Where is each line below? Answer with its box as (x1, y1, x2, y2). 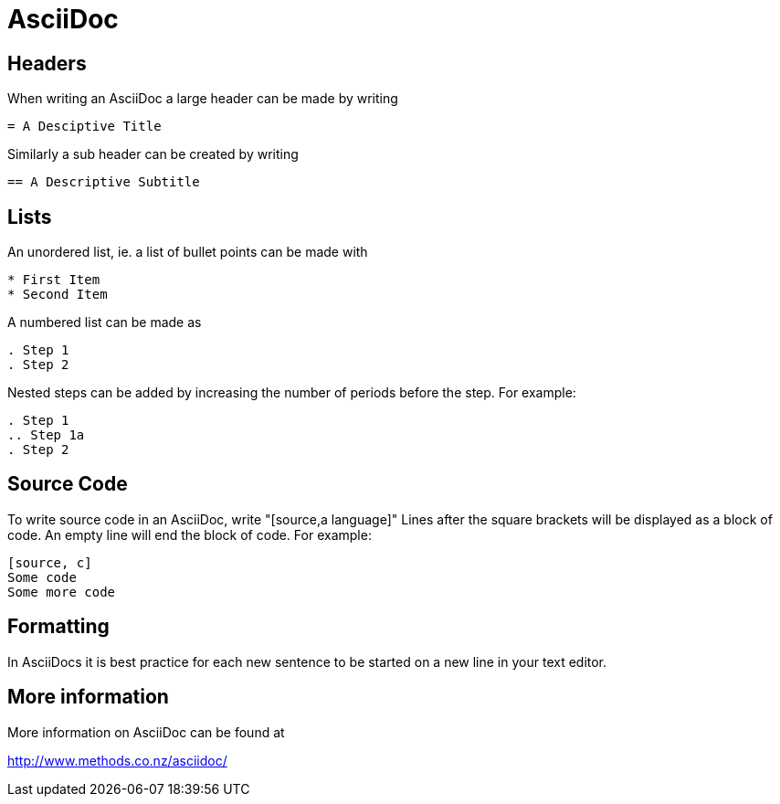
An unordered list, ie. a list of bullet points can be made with (7, 244, 368, 260)
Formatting (7, 615, 110, 639)
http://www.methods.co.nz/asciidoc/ (7, 752, 227, 768)
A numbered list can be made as (7, 314, 202, 331)
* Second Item (7, 287, 108, 302)
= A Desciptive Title (7, 119, 162, 134)
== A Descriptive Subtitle (7, 175, 200, 190)
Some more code (7, 584, 116, 599)
